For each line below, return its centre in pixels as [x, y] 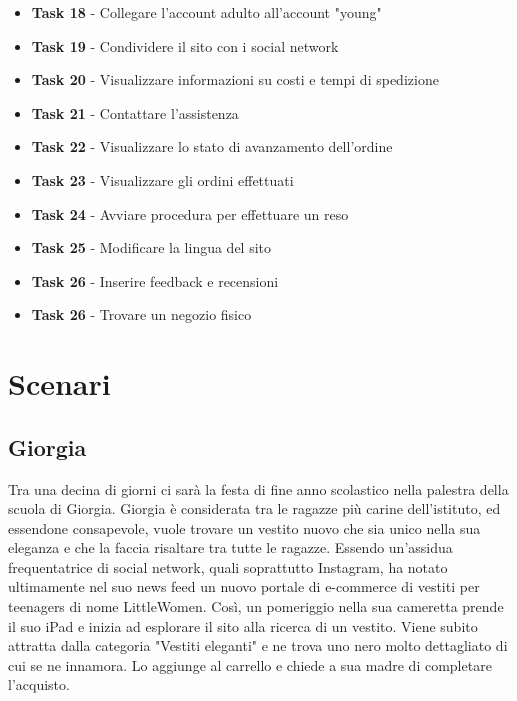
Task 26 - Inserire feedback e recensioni [155, 280]
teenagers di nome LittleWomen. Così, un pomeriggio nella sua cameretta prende [256, 606]
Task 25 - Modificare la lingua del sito [151, 247]
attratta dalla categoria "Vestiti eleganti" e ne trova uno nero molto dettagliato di [258, 645]
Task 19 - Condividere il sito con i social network [185, 45]
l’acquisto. [39, 684]
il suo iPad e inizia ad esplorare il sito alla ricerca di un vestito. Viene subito [243, 625]
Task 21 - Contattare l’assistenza [135, 112]
